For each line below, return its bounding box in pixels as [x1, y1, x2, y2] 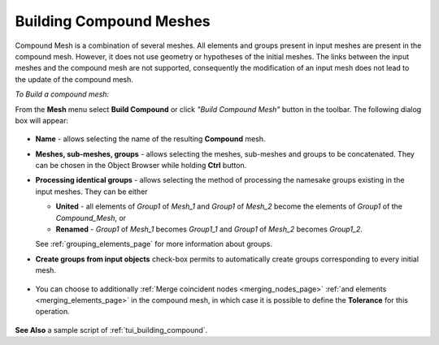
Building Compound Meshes [15, 12, 211, 30]
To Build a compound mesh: [15, 89, 110, 99]
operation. [35, 307, 70, 317]
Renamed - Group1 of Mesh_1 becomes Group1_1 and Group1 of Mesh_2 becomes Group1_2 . [55, 224, 363, 235]
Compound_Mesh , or [55, 213, 126, 222]
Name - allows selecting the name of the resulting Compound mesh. [35, 134, 266, 144]
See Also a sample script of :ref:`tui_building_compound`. [15, 325, 208, 334]
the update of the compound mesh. [15, 74, 134, 84]
